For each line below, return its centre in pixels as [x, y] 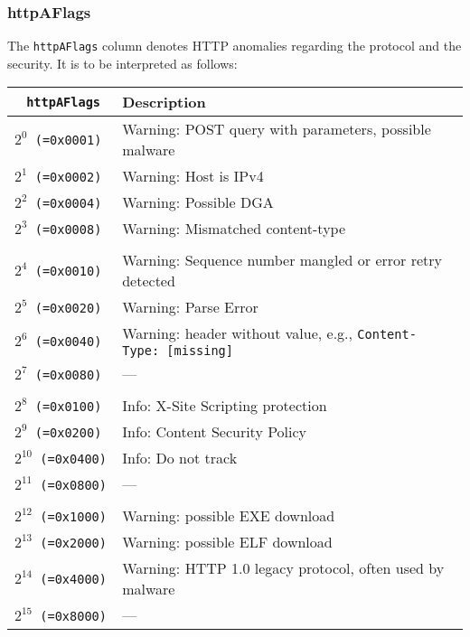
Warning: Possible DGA [198, 202]
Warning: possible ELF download [227, 542]
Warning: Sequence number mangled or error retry [282, 260]
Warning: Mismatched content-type [234, 229]
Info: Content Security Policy [215, 432]
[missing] [200, 351]
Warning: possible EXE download [229, 516]
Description [164, 102]
